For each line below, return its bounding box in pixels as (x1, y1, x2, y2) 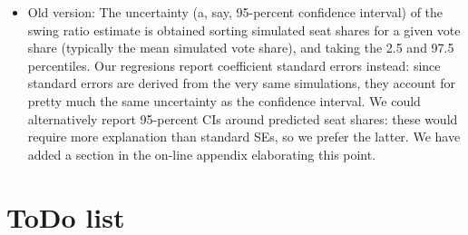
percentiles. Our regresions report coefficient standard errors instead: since (27, 55, 441, 74)
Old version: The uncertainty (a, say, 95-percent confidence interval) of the (27, 3, 444, 21)
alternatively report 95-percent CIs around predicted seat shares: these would (27, 109, 458, 128)
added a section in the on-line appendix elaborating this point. (27, 144, 376, 163)
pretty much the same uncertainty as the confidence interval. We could (27, 91, 421, 110)
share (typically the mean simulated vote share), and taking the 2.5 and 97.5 (27, 38, 454, 57)
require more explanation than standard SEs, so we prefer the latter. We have (27, 127, 461, 146)
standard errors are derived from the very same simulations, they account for (27, 73, 456, 93)
